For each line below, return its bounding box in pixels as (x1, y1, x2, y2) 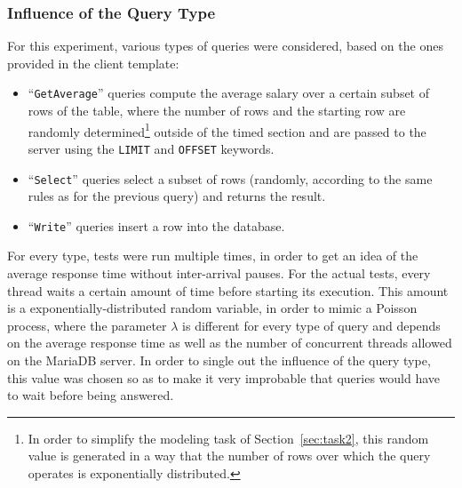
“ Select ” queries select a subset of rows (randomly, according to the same (28, 169, 433, 188)
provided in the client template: (7, 53, 179, 72)
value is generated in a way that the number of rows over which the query (28, 446, 431, 465)
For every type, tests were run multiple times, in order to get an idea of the (7, 246, 418, 265)
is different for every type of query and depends (182, 316, 441, 334)
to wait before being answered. (7, 386, 174, 404)
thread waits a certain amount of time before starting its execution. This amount (7, 281, 449, 300)
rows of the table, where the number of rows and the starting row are (28, 101, 406, 120)
